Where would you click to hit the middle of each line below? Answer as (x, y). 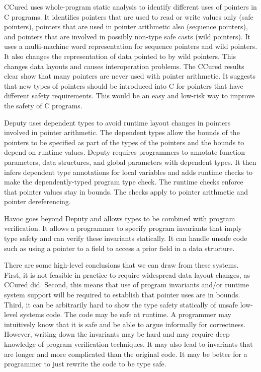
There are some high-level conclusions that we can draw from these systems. (121, 265)
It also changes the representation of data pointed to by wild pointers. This (120, 56)
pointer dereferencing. (37, 201)
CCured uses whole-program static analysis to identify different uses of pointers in (130, 7)
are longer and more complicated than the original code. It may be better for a (126, 354)
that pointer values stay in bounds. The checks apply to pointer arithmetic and (126, 191)
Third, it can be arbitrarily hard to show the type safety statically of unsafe (121, 304)
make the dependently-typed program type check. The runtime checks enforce (124, 182)
